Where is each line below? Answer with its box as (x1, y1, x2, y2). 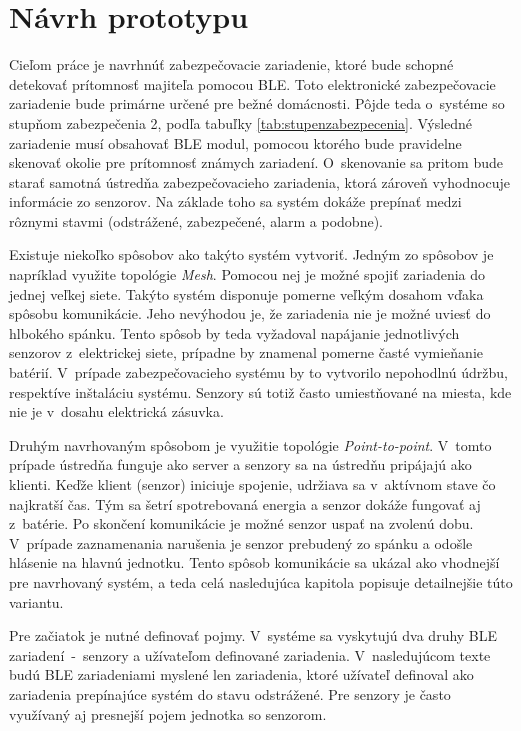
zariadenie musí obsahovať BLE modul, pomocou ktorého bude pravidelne (9, 132, 462, 153)
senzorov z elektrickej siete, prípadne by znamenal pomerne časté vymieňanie (9, 342, 484, 363)
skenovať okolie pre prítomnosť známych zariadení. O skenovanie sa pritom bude (9, 152, 503, 173)
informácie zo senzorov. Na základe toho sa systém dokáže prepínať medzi (9, 191, 462, 212)
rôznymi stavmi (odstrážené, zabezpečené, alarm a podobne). (9, 210, 383, 231)
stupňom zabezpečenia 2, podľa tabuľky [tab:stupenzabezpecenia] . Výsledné (9, 112, 473, 133)
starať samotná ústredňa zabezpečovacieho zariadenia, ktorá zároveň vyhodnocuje (9, 171, 510, 192)
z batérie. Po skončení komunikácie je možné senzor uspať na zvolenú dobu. (9, 513, 474, 534)
